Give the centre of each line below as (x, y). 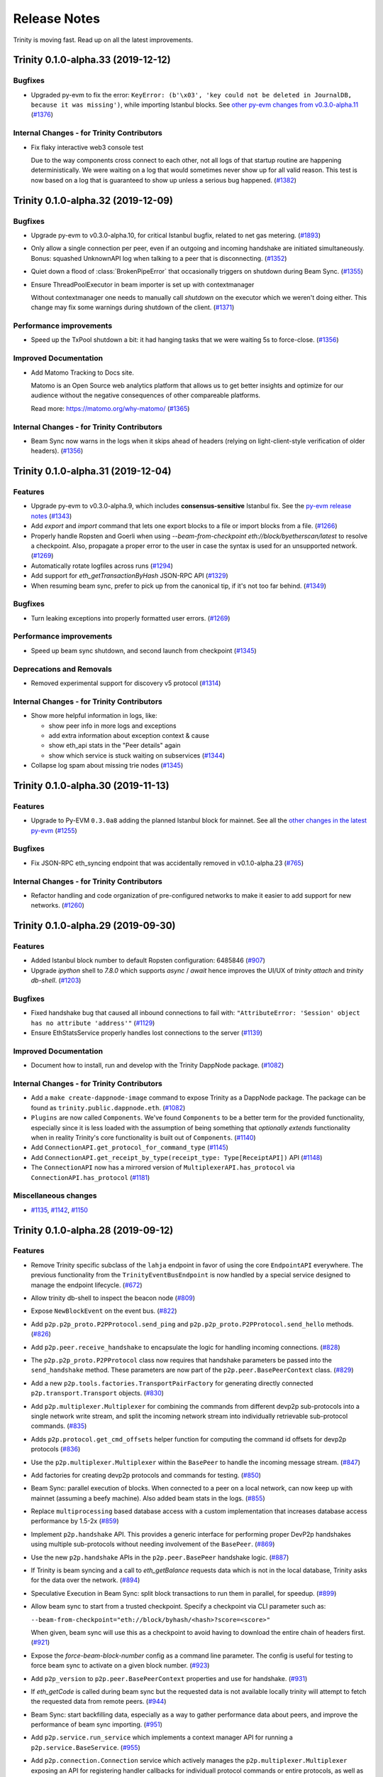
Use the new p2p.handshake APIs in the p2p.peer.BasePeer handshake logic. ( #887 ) (160, 1557)
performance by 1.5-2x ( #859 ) (75, 1521)
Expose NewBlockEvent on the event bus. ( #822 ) (104, 1311)
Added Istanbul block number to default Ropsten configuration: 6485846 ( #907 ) (148, 960)
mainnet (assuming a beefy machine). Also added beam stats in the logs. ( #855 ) (148, 1498)
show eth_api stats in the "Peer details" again (115, 746)
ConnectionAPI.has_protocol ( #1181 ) (90, 1177)
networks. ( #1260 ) (58, 906)
